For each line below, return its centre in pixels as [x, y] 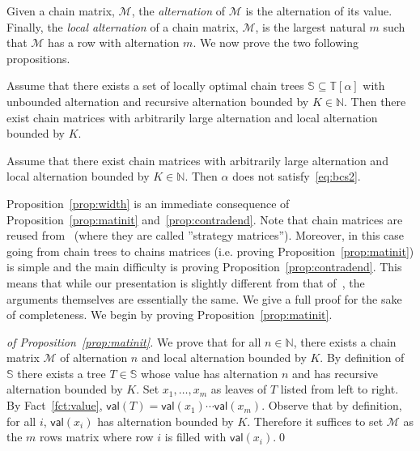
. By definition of [362, 357]
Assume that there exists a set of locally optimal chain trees [155, 85]
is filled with [195, 437]
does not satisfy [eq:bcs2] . [297, 176]
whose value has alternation [209, 373]
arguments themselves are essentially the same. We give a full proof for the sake [204, 298]
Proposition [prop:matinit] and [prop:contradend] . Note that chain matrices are [205, 219]
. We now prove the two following [276, 43]
